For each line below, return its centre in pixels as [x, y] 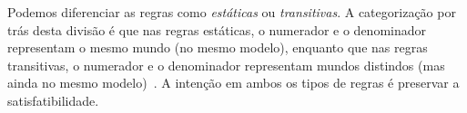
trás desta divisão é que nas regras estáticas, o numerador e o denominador [217, 29]
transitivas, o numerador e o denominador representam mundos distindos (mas [226, 65]
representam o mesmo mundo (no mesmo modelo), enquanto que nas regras [218, 47]
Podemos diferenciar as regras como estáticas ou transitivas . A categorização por [232, 12]
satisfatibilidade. [53, 100]
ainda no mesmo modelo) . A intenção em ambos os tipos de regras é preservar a [233, 83]
